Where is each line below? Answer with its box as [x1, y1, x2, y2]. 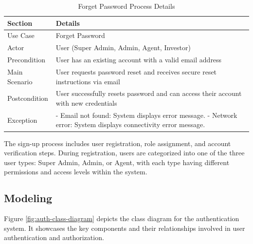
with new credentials [55, 98, 117, 108]
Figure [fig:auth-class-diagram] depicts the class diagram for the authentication [4, 213, 239, 224]
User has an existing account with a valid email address [55, 55, 222, 65]
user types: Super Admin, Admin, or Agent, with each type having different [4, 157, 230, 167]
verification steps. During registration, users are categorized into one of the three [4, 148, 245, 158]
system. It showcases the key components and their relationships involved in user [4, 223, 245, 233]
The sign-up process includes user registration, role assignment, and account [4, 138, 231, 148]
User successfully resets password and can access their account [55, 88, 242, 98]
